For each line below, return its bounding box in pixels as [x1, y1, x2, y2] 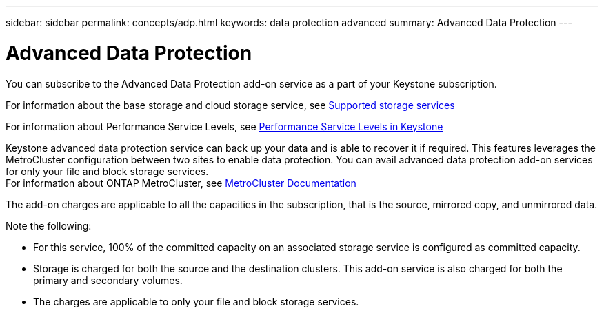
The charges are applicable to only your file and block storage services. [33, 295, 359, 307]
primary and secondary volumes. [33, 274, 183, 286]
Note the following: [6, 219, 92, 232]
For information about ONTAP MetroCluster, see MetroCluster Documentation [6, 176, 356, 189]
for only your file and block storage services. [6, 165, 209, 177]
